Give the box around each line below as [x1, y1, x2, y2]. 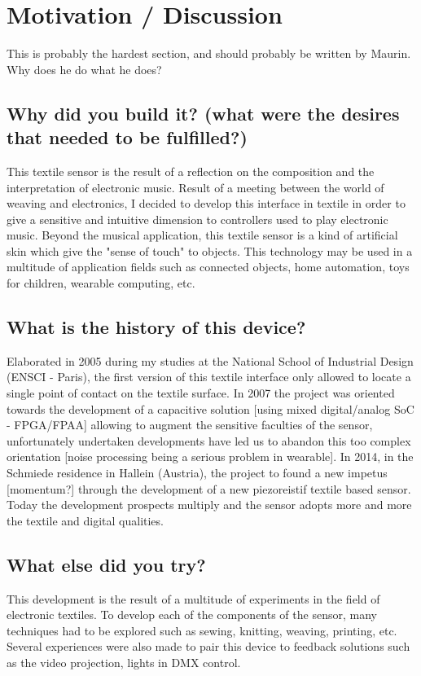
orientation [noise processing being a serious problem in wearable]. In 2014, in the [7, 448, 414, 465]
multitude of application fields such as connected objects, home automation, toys [7, 258, 410, 275]
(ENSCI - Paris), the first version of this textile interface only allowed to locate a [7, 368, 411, 385]
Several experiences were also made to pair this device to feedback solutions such [7, 638, 410, 655]
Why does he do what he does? [7, 60, 162, 77]
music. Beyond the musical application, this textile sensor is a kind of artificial [7, 226, 398, 244]
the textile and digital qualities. [7, 511, 164, 529]
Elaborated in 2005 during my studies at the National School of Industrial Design [7, 352, 414, 369]
